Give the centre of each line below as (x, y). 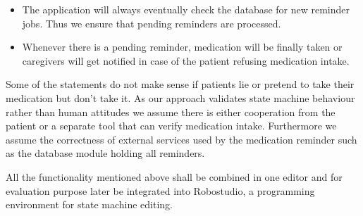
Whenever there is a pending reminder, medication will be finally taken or (182, 47)
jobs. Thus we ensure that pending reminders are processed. (152, 23)
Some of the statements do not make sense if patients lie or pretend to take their (180, 84)
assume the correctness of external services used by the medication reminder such (181, 139)
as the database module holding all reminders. (105, 153)
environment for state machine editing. (89, 204)
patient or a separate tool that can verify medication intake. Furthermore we (171, 126)
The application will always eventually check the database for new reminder (186, 9)
